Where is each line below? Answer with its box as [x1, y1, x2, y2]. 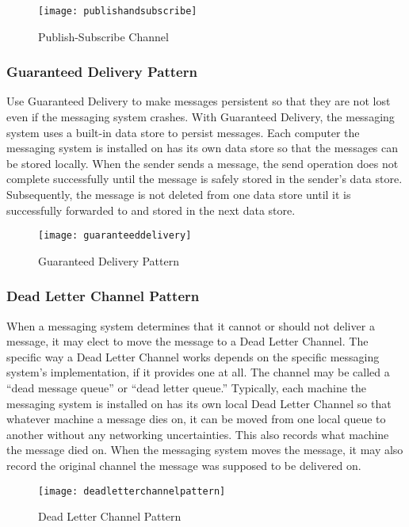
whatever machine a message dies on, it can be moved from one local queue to [6, 411, 386, 427]
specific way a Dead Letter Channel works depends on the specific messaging [6, 348, 380, 365]
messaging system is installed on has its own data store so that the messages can [6, 139, 399, 156]
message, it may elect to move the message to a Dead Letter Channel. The [6, 333, 369, 349]
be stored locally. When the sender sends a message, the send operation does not [6, 155, 399, 171]
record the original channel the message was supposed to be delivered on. [6, 457, 361, 474]
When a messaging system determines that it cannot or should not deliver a [6, 317, 375, 334]
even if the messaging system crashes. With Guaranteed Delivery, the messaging [6, 109, 395, 125]
